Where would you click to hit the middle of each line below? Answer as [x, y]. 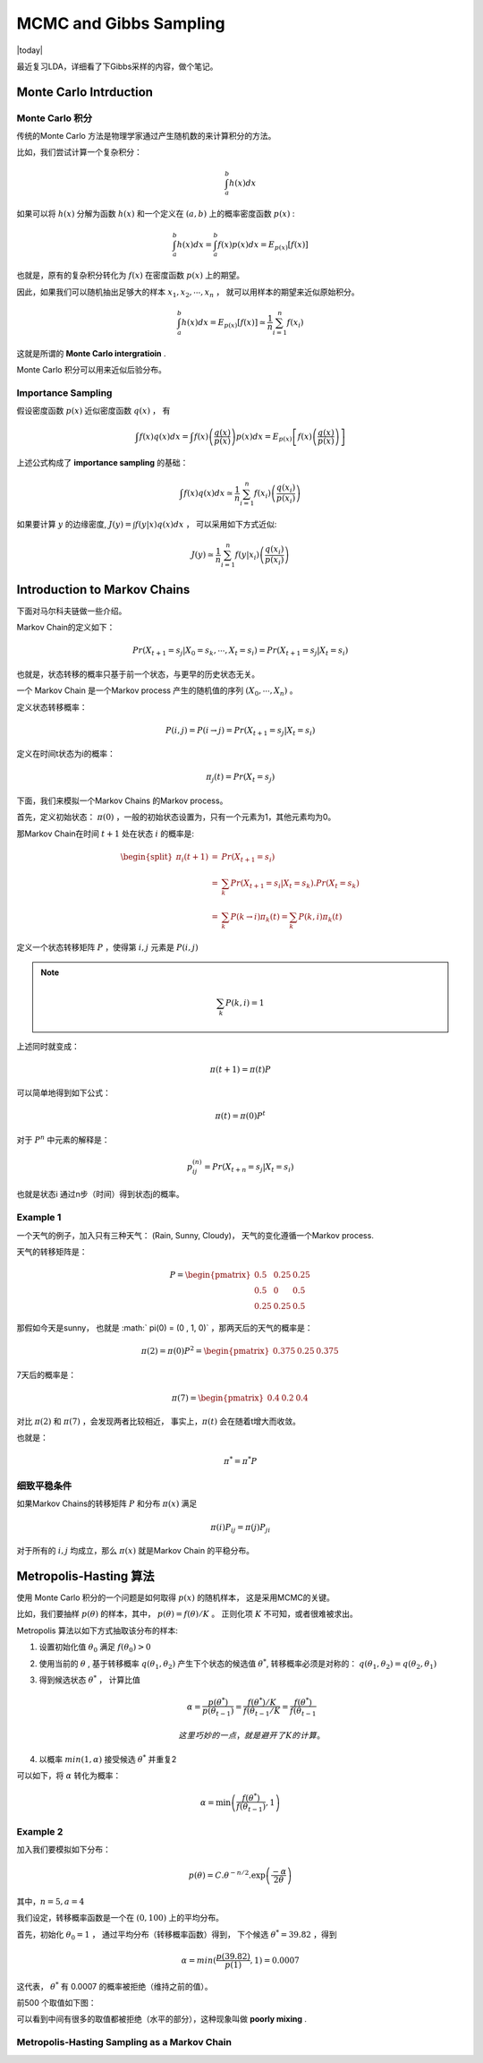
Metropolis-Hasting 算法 [86, 1576]
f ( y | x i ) [247, 556]
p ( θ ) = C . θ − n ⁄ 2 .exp [227, 1874]
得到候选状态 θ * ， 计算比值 [89, 1679]
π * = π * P [241, 1460]
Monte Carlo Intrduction [85, 92]
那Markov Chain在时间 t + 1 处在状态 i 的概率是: [106, 834]
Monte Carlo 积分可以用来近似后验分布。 [92, 369]
